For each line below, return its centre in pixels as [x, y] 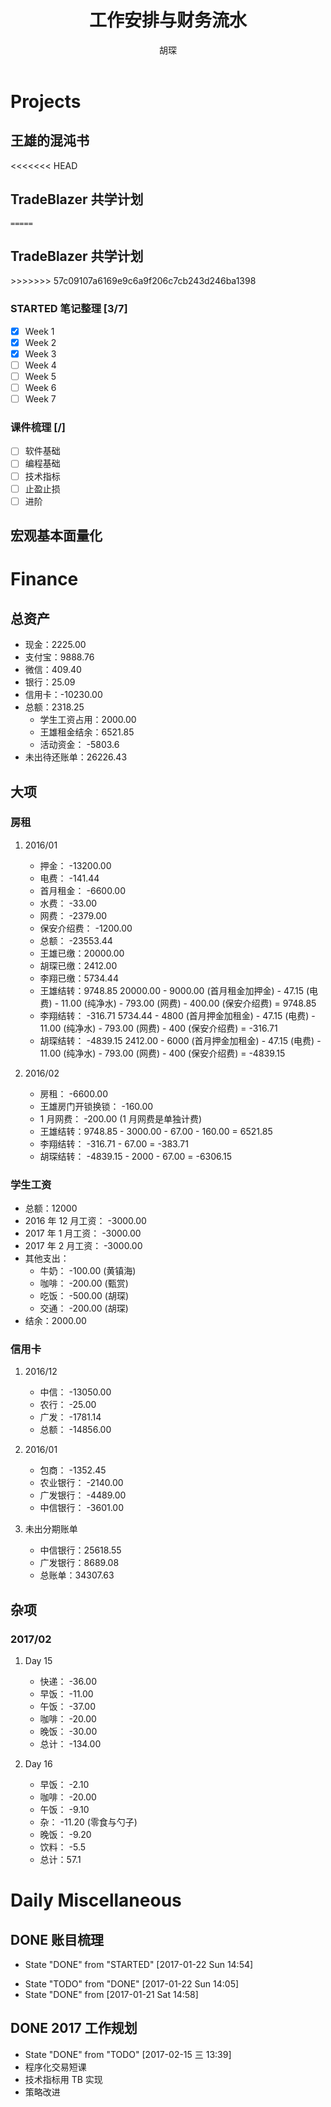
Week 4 [40, 365]
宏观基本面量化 [56, 536]
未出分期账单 [51, 1529]
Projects [46, 101]
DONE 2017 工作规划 [74, 2028]
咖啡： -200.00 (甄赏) [84, 1283]
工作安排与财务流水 [167, 20]
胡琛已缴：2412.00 [78, 965]
